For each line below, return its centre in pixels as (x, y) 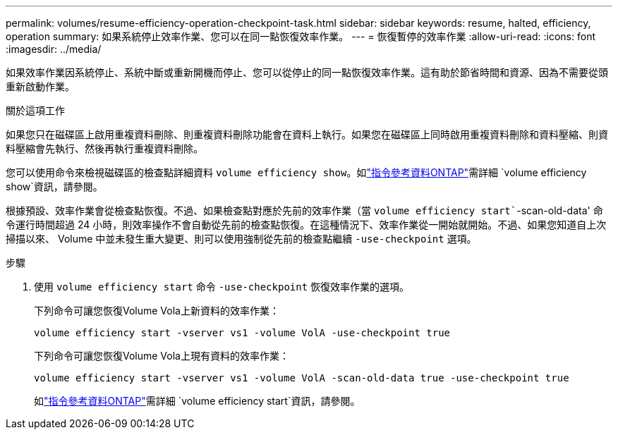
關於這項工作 (35, 110)
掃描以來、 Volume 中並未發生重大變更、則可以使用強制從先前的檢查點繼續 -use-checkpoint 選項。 (241, 239)
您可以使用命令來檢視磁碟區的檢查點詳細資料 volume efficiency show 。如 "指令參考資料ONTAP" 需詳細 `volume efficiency (296, 172)
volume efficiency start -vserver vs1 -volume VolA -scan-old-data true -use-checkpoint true (302, 378)
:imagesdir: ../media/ (54, 49)
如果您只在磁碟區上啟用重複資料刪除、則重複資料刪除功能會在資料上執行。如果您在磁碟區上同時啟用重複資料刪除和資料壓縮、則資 (307, 134)
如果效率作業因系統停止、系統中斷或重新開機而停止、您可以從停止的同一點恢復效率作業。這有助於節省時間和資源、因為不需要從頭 (307, 72)
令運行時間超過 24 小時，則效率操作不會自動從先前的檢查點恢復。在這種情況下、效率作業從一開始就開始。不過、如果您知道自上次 (306, 225)
